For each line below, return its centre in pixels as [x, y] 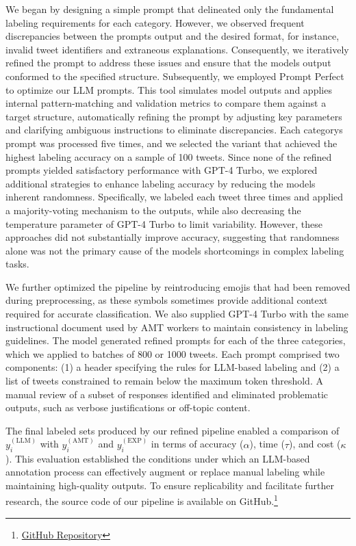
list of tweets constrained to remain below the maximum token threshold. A [164, 381]
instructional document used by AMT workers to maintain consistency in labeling [177, 327]
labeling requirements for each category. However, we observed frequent [155, 22]
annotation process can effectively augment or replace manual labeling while [165, 472]
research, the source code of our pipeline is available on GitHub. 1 [142, 500]
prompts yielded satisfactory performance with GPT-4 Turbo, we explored [162, 170]
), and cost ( [315, 444]
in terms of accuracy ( [197, 444]
